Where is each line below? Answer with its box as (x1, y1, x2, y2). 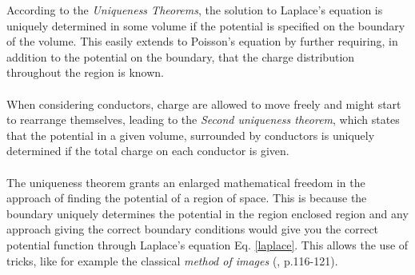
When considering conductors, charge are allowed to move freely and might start (6, 95, 401, 112)
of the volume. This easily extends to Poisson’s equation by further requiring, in (6, 33, 398, 50)
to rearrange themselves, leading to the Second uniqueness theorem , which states (6, 111, 400, 128)
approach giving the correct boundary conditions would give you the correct (6, 221, 379, 237)
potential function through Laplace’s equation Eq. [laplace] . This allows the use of (6, 236, 409, 253)
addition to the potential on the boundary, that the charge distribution (6, 48, 355, 65)
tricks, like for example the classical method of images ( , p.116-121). (6, 252, 338, 269)
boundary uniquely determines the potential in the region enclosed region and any (6, 205, 409, 221)
